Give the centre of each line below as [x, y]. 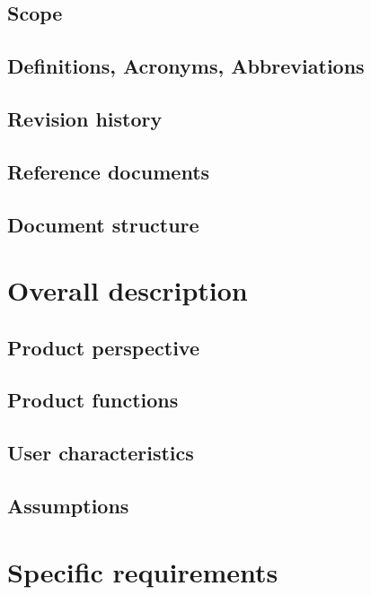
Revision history [85, 118]
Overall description [128, 290]
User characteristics [101, 453]
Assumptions [68, 506]
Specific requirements [143, 571]
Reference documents [109, 171]
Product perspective [103, 347]
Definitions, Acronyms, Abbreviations [186, 66]
